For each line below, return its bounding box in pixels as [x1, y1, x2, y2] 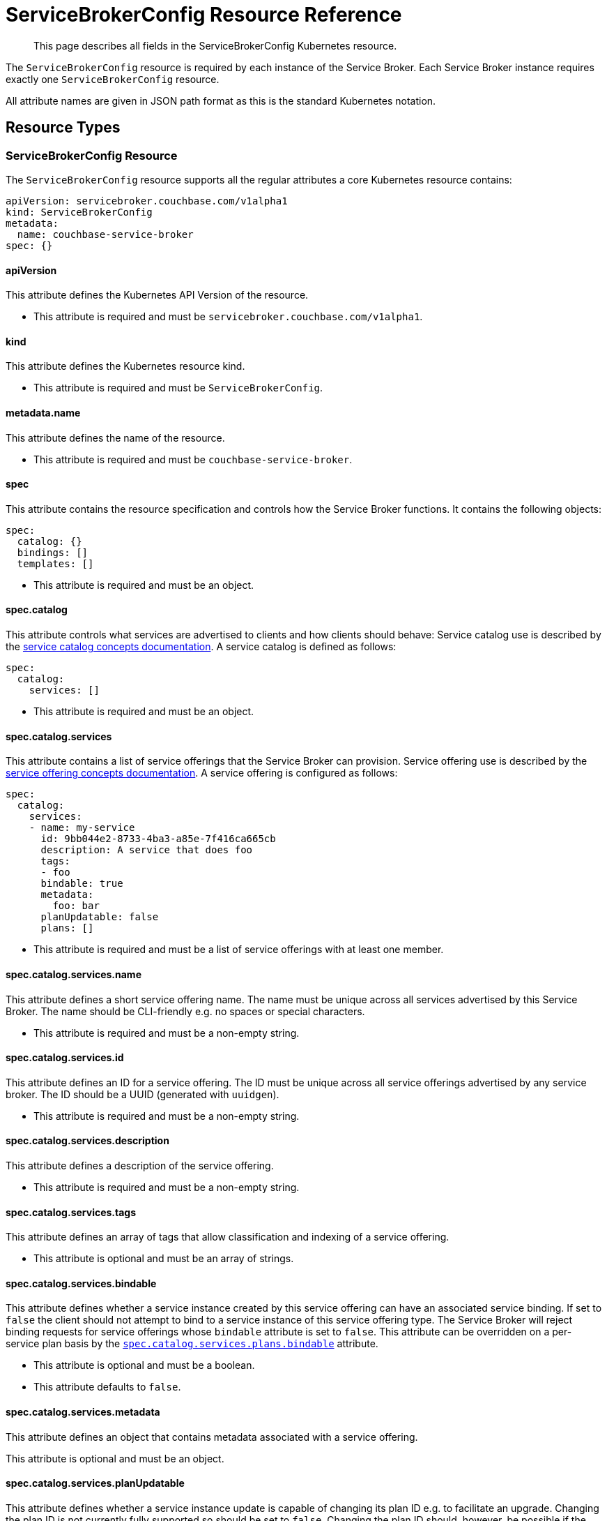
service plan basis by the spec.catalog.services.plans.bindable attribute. [6, 1338, 378, 1350]
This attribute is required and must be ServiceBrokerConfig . [33, 382, 323, 394]
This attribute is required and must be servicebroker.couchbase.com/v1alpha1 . [33, 310, 423, 323]
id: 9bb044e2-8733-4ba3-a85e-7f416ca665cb [40, 833, 276, 845]
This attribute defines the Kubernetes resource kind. [6, 360, 245, 373]
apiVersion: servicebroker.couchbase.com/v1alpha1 [6, 195, 288, 207]
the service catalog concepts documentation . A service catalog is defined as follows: [6, 640, 397, 653]
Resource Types [6, 119, 121, 137]
